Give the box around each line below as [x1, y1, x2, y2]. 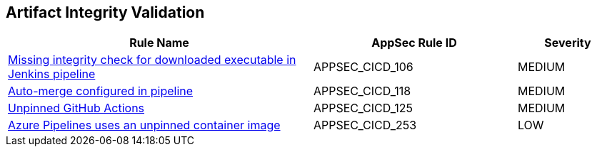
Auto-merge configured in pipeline [8, 84, 194, 99]
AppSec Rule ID [371, 36, 457, 50]
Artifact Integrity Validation [6, 4, 205, 21]
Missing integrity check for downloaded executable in [8, 53, 296, 67]
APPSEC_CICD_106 [313, 60, 413, 75]
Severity [544, 36, 591, 50]
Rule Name [129, 36, 189, 50]
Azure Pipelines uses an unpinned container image [8, 118, 281, 133]
